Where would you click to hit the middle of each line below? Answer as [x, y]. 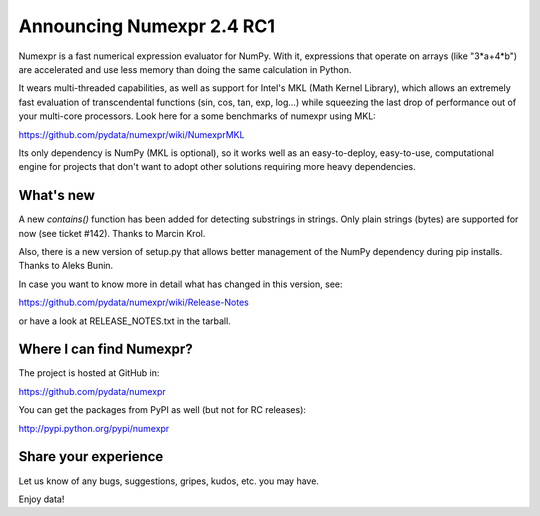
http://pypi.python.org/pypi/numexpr [94, 428]
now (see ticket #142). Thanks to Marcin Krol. [112, 233]
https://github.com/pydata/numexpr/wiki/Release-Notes [133, 302]
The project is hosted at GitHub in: [89, 373]
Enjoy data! [41, 499]
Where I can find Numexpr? [106, 349]
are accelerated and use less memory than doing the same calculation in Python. [185, 69]
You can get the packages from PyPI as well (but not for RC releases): [162, 410]
